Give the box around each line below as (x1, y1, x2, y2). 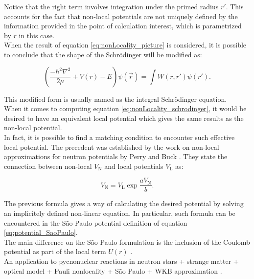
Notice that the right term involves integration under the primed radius (4, 1, 219, 11)
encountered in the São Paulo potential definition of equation (4, 217, 187, 228)
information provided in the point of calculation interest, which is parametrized (4, 21, 242, 31)
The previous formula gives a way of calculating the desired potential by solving (4, 198, 244, 209)
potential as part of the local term (4, 246, 106, 256)
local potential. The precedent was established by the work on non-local (4, 141, 219, 152)
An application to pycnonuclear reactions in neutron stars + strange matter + (4, 256, 239, 266)
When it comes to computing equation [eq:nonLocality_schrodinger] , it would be (4, 103, 247, 114)
